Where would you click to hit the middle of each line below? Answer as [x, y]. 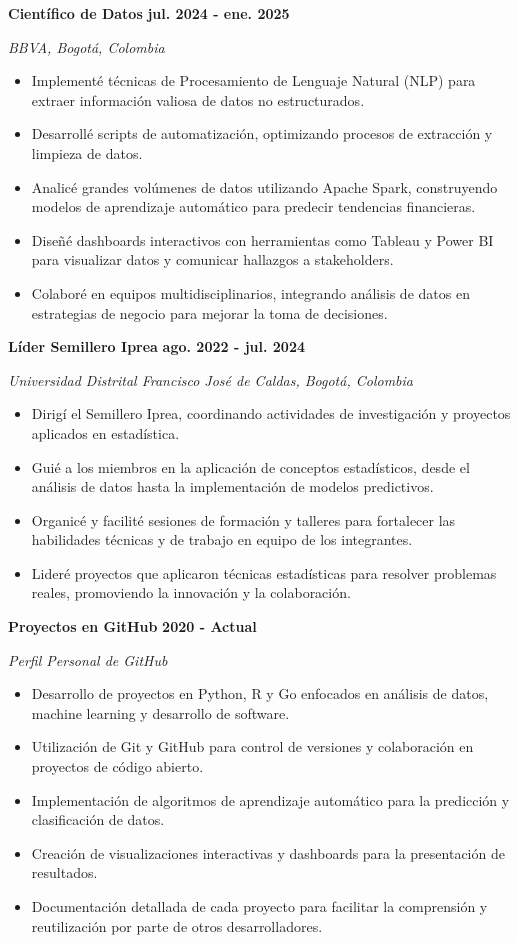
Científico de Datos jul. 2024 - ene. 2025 [149, 13]
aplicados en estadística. [105, 432]
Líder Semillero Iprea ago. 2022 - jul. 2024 [157, 346]
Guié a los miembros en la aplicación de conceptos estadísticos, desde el [250, 466]
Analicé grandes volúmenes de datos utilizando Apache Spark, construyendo [264, 186]
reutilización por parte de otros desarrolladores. [177, 925]
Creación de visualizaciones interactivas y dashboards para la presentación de [268, 852]
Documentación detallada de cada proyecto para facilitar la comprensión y [259, 906]
